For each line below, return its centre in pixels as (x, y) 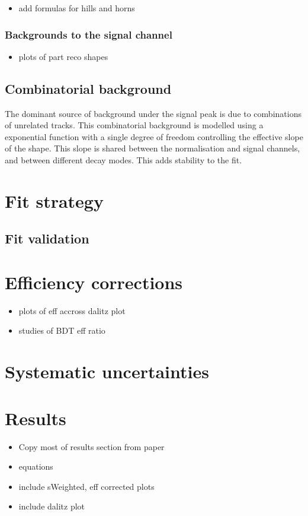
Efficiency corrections (94, 282)
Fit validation (47, 238)
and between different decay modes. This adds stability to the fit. (123, 159)
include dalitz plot (52, 506)
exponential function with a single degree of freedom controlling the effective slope (154, 136)
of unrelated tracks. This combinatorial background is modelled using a (134, 125)
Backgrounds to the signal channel (89, 34)
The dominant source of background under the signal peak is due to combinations (153, 113)
